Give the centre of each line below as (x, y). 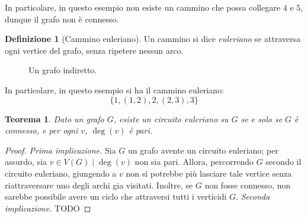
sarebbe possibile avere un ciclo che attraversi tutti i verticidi (116, 196)
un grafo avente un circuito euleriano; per (203, 150)
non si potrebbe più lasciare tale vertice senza (209, 173)
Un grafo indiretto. (63, 70)
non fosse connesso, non (247, 185)
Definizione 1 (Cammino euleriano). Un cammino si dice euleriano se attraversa (153, 39)
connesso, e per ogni (41, 130)
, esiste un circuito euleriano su (171, 118)
